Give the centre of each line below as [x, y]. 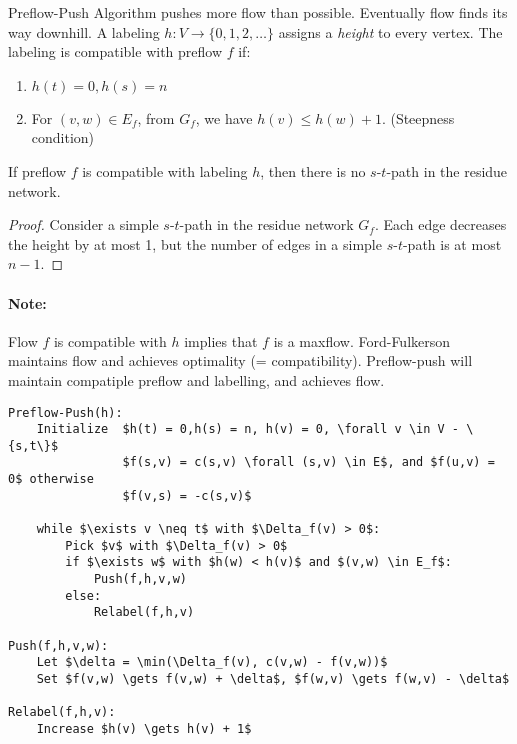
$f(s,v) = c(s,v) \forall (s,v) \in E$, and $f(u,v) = [308, 462]
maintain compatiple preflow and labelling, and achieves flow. [196, 379]
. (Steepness [418, 117]
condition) [63, 137]
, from [156, 117]
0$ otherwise [51, 479]
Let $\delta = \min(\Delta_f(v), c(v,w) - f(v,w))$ [212, 662]
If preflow [37, 170]
